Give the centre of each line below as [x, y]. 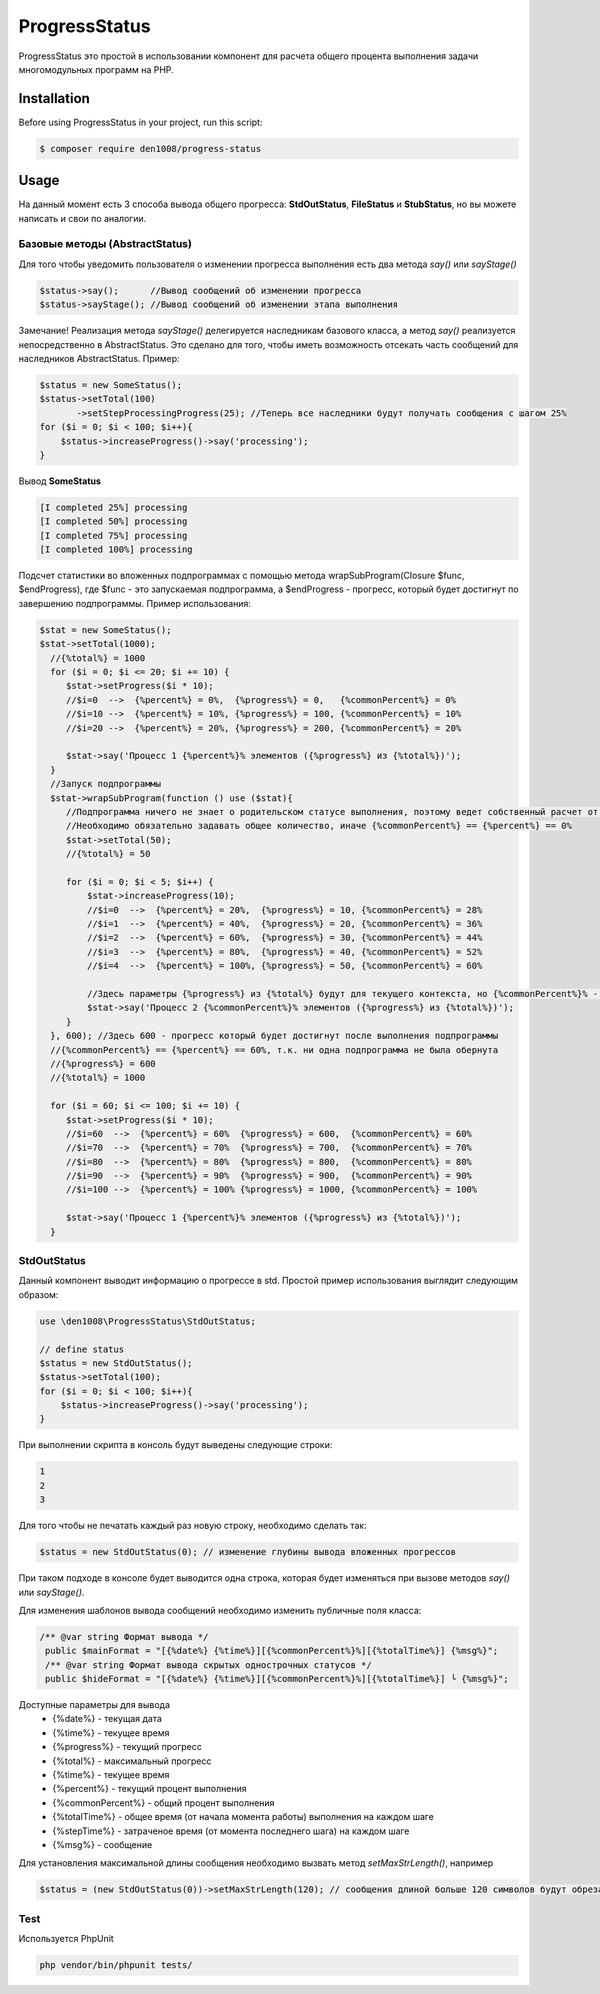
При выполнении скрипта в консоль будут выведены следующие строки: [175, 1445]
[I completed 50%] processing [113, 521]
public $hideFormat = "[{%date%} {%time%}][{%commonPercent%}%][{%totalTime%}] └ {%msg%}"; [277, 1679]
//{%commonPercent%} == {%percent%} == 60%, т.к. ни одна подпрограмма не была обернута [274, 1049]
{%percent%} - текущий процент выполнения [149, 1789]
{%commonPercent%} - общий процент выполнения [163, 1802]
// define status [82, 1349]
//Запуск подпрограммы [106, 784]
